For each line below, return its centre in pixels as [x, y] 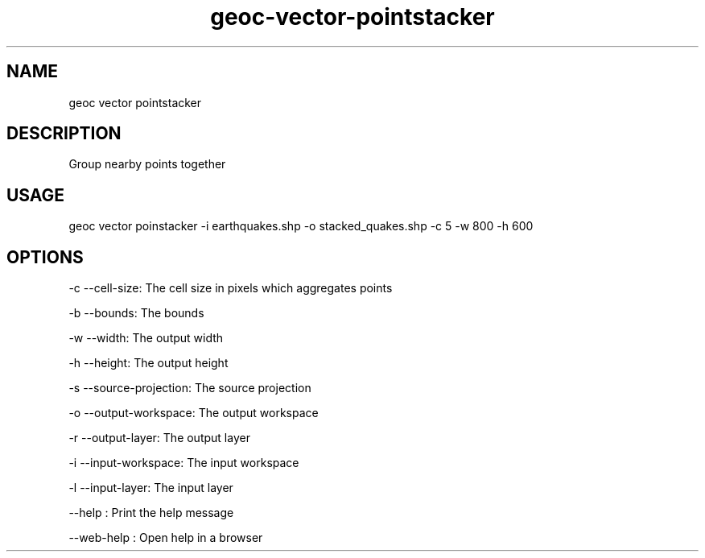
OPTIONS [45, 257]
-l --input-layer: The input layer [151, 488]
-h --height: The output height [148, 363]
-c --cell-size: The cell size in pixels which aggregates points [231, 288]
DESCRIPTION [64, 134]
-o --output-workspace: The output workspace [194, 413]
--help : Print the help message [151, 513]
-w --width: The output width [146, 338]
